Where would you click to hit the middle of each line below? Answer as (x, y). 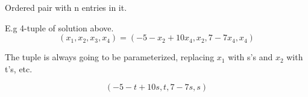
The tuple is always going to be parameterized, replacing (110, 57)
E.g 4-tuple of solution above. (59, 27)
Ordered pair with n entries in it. (66, 7)
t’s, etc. (19, 68)
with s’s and (250, 57)
